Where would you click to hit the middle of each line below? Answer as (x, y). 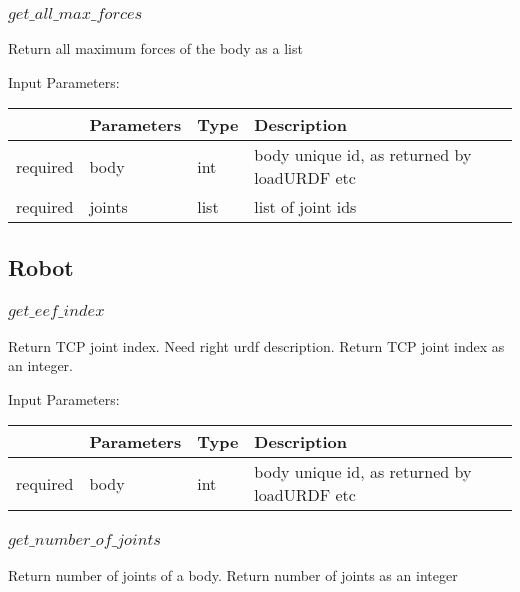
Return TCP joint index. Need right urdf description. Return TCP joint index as (256, 345)
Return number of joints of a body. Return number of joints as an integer (233, 574)
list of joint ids (305, 207)
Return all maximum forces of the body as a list (155, 48)
